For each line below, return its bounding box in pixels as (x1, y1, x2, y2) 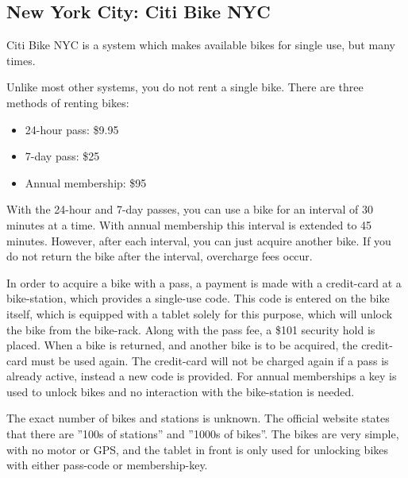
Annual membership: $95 (25, 174, 147, 191)
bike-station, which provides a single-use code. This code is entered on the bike (6, 290, 390, 306)
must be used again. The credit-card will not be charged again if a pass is (31, 352, 389, 368)
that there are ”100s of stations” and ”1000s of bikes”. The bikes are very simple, (6, 426, 399, 442)
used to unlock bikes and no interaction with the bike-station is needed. (6, 383, 355, 399)
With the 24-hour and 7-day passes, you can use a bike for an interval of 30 (6, 201, 374, 218)
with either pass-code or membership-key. (6, 457, 208, 473)
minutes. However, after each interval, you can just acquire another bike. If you (6, 232, 391, 249)
